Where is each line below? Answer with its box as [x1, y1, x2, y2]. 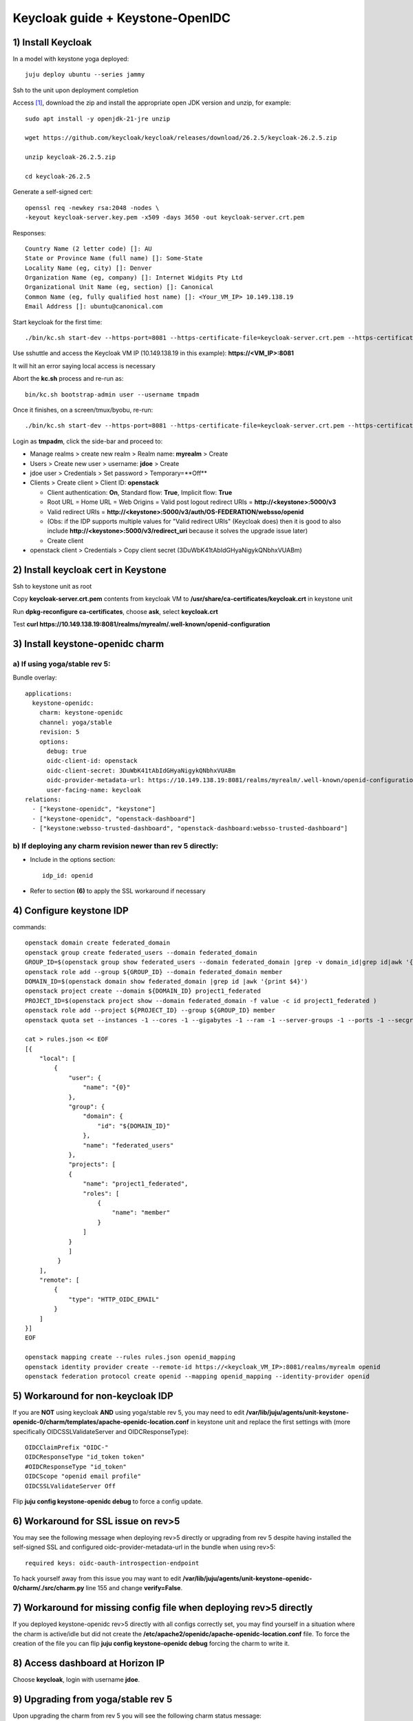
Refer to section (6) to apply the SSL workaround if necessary [30, 887, 206, 895]
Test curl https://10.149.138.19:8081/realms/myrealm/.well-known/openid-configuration [12, 620, 271, 629]
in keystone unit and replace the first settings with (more [190, 1418, 351, 1426]
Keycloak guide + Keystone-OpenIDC [12, 10, 231, 25]
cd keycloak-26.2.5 [25, 172, 91, 180]
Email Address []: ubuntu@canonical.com [25, 303, 163, 310]
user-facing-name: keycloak [46, 785, 141, 794]
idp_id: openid [42, 872, 94, 879]
